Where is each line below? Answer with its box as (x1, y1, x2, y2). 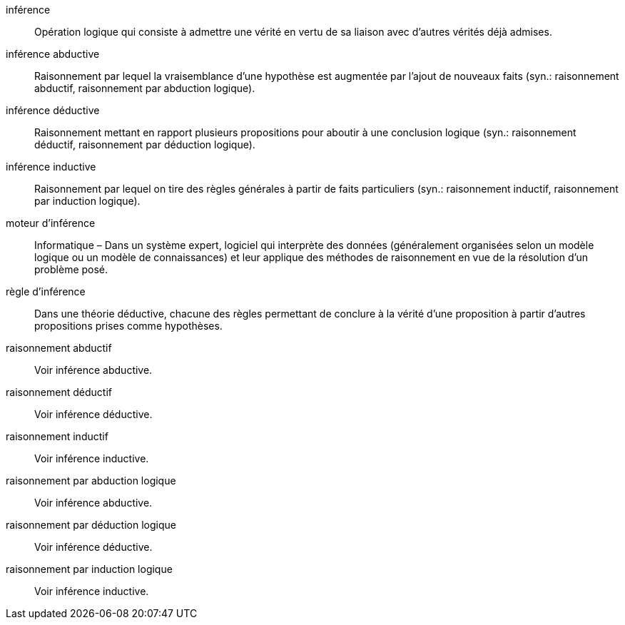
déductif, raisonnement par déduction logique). (34, 138, 255, 151)
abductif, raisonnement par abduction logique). (34, 82, 255, 94)
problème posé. (34, 263, 108, 275)
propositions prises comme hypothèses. (34, 320, 223, 332)
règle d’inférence (6, 285, 86, 298)
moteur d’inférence (6, 217, 96, 229)
